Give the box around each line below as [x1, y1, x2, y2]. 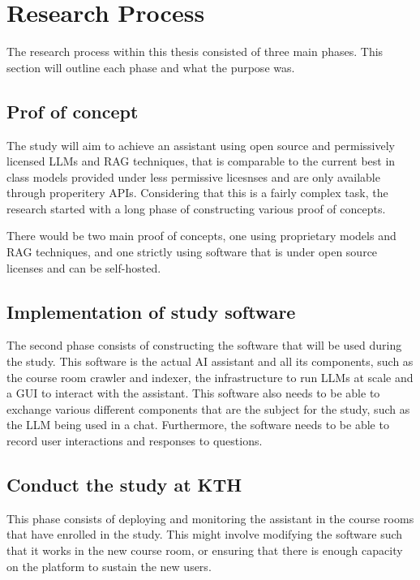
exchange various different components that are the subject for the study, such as [6, 400, 410, 417]
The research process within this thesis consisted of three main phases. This [6, 43, 384, 60]
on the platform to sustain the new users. [6, 557, 212, 574]
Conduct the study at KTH [6, 472, 242, 497]
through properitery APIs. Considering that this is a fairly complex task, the [6, 184, 388, 201]
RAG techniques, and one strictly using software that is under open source [6, 243, 378, 260]
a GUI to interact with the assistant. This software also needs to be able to [6, 385, 380, 402]
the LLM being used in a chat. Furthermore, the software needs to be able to [6, 416, 389, 433]
